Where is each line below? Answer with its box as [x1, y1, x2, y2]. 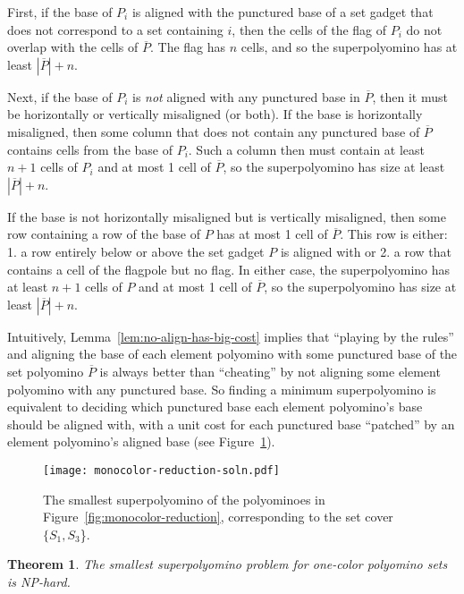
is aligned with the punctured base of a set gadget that [131, 3, 434, 21]
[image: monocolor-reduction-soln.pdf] [43, 463, 280, 477]
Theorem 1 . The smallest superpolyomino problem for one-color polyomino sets [7, 555, 448, 573]
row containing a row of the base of [7, 225, 200, 243]
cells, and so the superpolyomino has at [240, 38, 458, 56]
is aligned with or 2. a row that [280, 242, 451, 260]
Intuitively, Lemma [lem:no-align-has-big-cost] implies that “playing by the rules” [7, 327, 454, 345]
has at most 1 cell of [216, 225, 328, 243]
